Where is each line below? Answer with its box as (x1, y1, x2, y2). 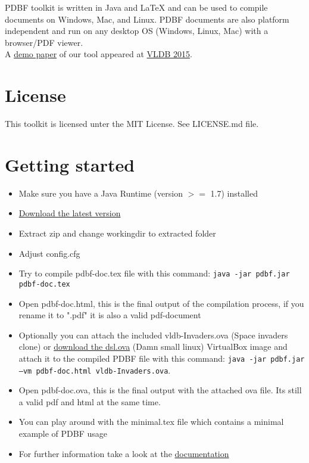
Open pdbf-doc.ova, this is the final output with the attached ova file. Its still (18, 384, 302, 396)
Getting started (5, 152, 135, 176)
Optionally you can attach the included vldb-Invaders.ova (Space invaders (18, 328, 288, 341)
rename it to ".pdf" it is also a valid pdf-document (18, 309, 201, 321)
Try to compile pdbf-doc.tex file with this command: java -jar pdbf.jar (18, 267, 290, 279)
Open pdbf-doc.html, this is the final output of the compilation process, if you (18, 297, 304, 309)
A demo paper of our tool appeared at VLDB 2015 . (5, 48, 192, 60)
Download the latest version (18, 207, 121, 219)
